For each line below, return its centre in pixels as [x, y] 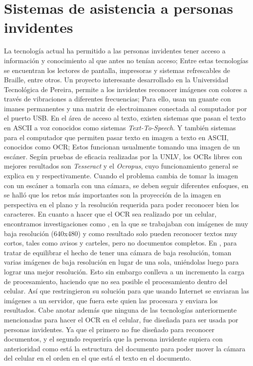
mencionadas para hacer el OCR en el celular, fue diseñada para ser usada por [121, 319]
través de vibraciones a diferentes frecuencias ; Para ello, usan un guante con [117, 99]
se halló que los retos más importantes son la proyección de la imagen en [113, 195]
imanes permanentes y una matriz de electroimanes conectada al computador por [126, 108]
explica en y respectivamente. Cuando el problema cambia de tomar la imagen [121, 176]
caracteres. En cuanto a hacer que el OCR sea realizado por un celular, [110, 214]
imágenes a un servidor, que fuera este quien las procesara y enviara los [111, 300]
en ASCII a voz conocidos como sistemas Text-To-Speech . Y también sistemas [120, 128]
